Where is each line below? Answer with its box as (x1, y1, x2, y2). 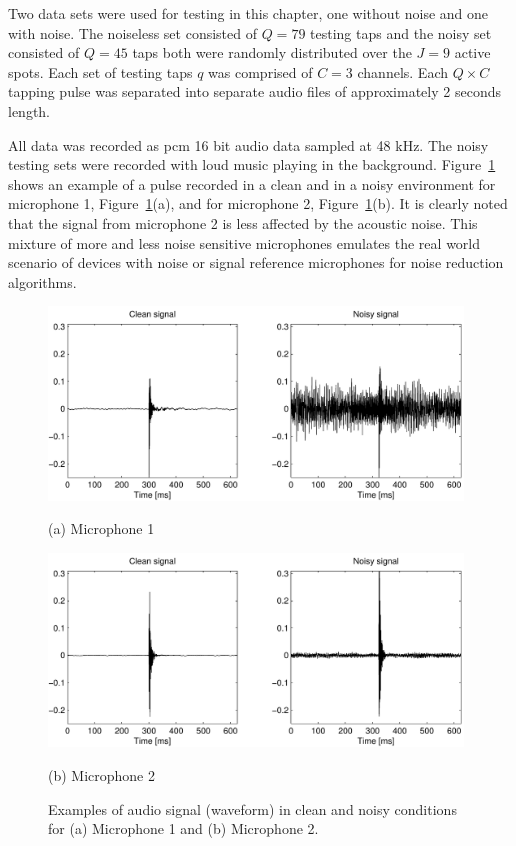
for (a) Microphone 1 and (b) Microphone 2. (48, 818, 319, 839)
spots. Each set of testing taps (8, 61, 193, 82)
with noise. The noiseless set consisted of (8, 22, 257, 43)
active (454, 42, 491, 63)
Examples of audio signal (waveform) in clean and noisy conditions (48, 798, 457, 819)
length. (8, 100, 51, 121)
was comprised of (208, 61, 313, 82)
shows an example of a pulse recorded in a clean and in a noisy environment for (8, 173, 496, 194)
